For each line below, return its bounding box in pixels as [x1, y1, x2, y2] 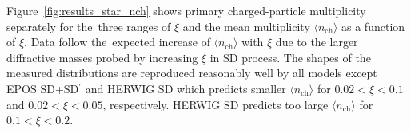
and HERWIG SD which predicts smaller [85, 80, 286, 96]
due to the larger [275, 33, 358, 50]
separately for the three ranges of [6, 18, 171, 34]
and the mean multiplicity [182, 18, 310, 34]
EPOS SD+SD [6, 80, 79, 96]
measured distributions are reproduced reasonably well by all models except [6, 65, 377, 81]
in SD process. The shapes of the [209, 49, 371, 65]
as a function [341, 18, 405, 34]
